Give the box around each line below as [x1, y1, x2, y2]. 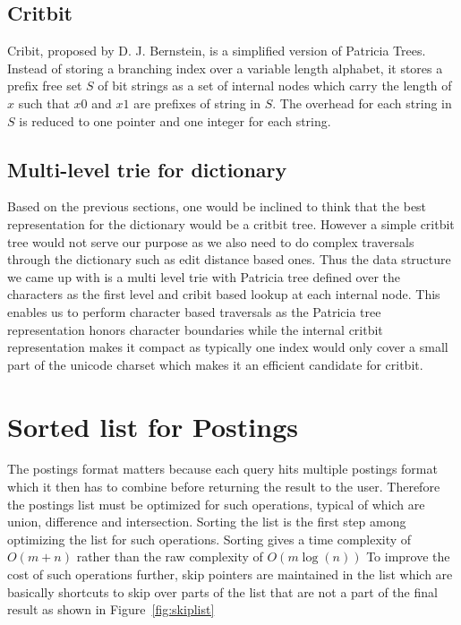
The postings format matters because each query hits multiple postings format [7, 459, 438, 478]
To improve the [366, 547, 450, 566]
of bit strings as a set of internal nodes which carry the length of [98, 76, 452, 95]
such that [18, 93, 70, 112]
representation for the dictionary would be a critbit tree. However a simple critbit [7, 214, 455, 233]
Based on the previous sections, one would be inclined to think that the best [7, 197, 427, 216]
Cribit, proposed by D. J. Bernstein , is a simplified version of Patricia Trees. [7, 41, 426, 60]
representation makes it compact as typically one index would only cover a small [7, 338, 448, 356]
